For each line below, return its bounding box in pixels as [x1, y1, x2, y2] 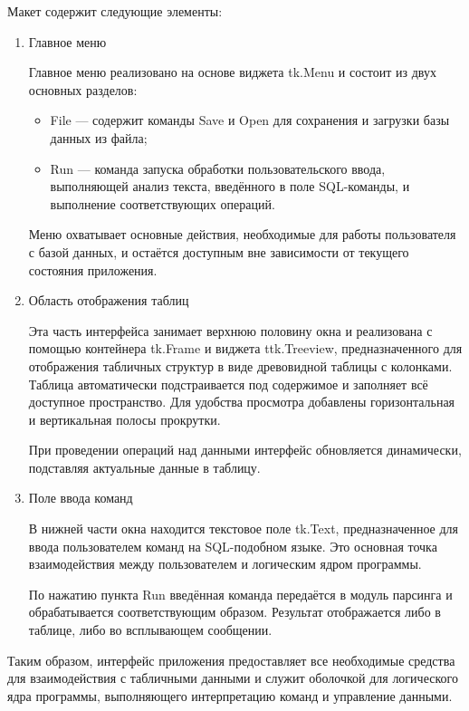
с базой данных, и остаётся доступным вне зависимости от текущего [28, 242, 409, 261]
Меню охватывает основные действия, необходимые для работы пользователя [28, 225, 456, 244]
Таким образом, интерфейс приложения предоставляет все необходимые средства [7, 650, 455, 669]
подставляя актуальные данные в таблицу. [28, 457, 261, 476]
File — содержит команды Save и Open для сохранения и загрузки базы [50, 110, 450, 130]
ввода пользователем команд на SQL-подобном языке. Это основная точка [28, 536, 437, 555]
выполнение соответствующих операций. [50, 194, 275, 213]
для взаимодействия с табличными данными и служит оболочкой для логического [7, 668, 458, 687]
